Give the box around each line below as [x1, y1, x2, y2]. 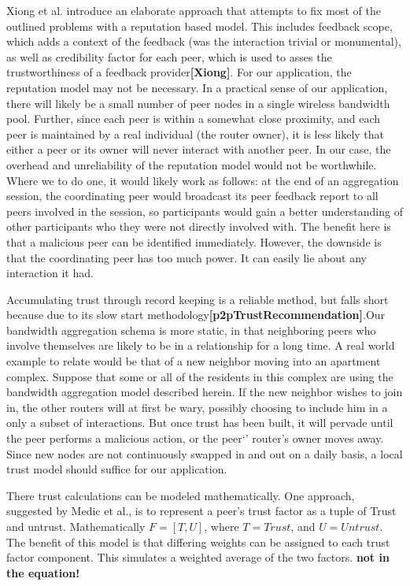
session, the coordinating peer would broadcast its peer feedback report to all [6, 187, 379, 204]
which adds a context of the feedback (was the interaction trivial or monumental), [6, 33, 401, 50]
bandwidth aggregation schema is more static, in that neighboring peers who [6, 321, 376, 338]
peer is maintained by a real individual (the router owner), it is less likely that [6, 125, 385, 142]
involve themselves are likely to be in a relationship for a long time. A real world [6, 337, 395, 354]
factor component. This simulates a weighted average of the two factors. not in [6, 549, 390, 566]
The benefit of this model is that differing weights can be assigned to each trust [6, 533, 390, 550]
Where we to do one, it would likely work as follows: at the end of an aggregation [6, 172, 399, 188]
